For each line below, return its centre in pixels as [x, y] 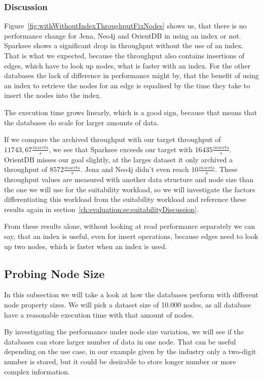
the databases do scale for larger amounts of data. [82, 122]
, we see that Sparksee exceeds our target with [121, 149]
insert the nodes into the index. [53, 95]
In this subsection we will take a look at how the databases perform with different [131, 295]
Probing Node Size [54, 273]
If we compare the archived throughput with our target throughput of [112, 139]
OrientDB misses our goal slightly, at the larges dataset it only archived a [119, 159]
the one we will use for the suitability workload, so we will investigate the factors [130, 189]
